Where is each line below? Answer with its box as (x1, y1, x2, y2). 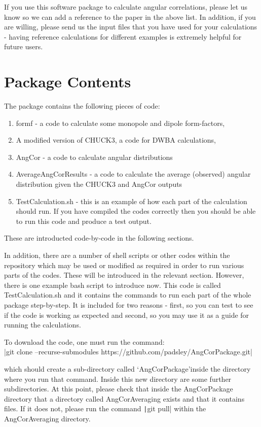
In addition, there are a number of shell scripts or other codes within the (4, 250, 230, 260)
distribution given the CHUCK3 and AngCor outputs (16, 179, 182, 189)
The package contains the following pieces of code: (4, 101, 160, 111)
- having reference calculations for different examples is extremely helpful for (4, 31, 242, 42)
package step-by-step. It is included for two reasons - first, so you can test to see (4, 300, 253, 310)
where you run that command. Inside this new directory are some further (4, 373, 232, 384)
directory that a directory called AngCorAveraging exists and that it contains (4, 393, 245, 404)
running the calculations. (4, 319, 81, 330)
